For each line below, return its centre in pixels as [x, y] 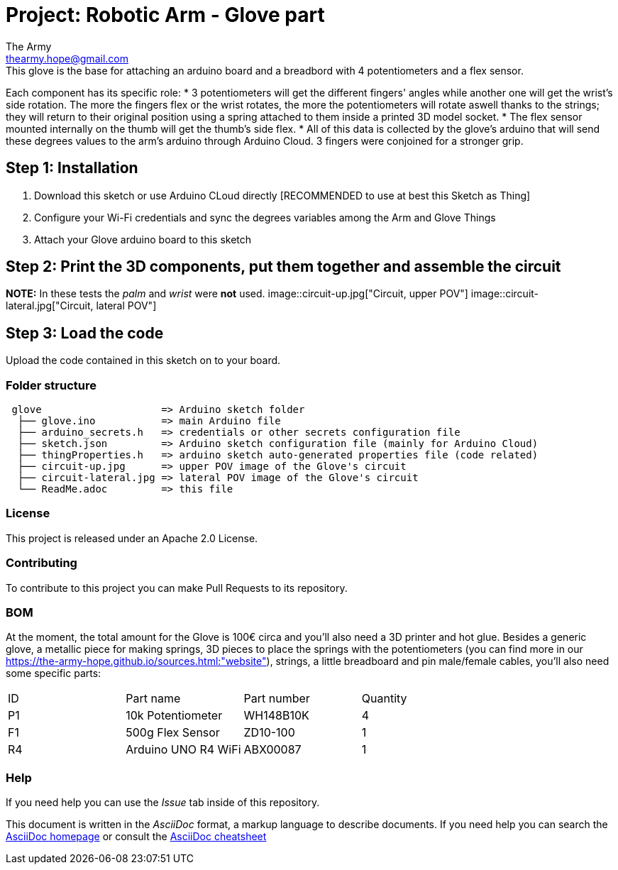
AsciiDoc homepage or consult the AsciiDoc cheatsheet [136, 837]
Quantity [384, 699]
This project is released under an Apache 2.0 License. [132, 538]
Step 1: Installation [72, 168]
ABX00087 [272, 750]
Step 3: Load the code [85, 333]
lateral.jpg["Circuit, [50, 306]
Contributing [42, 563]
